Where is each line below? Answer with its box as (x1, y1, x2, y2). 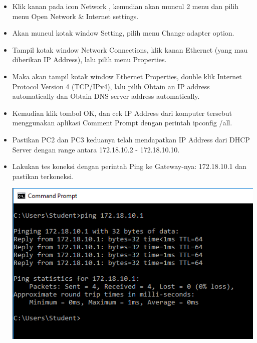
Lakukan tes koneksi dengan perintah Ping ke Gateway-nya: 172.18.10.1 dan (12, 161, 246, 171)
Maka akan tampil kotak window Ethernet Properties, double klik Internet (12, 71, 242, 81)
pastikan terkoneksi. (12, 170, 74, 181)
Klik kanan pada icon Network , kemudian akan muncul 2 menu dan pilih (12, 1, 238, 11)
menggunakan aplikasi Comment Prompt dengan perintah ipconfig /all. (12, 117, 232, 128)
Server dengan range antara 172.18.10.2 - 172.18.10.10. (12, 144, 180, 154)
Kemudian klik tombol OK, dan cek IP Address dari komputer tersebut (12, 107, 232, 118)
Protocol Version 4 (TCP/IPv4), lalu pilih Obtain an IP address (12, 81, 210, 91)
